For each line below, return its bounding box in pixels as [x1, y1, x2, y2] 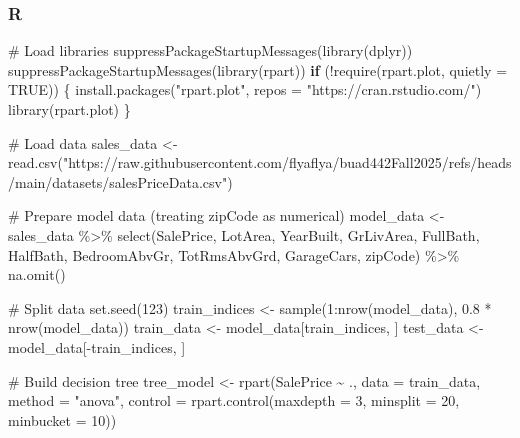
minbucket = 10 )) [8, 409, 117, 430]
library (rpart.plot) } [8, 99, 131, 119]
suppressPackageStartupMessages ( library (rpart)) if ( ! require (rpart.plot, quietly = [8, 59, 508, 80]
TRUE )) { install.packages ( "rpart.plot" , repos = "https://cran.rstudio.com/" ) [8, 79, 482, 100]
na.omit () [8, 264, 66, 285]
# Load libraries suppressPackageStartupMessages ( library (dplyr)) [8, 40, 413, 61]
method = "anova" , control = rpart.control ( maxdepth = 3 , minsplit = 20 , [8, 390, 460, 411]
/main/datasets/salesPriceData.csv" [8, 171, 228, 192]
